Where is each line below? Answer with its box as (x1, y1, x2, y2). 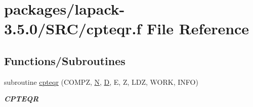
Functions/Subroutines (4, 52, 125, 68)
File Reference (147, 18, 249, 39)
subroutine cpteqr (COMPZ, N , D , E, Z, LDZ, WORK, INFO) (4, 76, 198, 87)
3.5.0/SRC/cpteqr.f (4, 18, 142, 39)
